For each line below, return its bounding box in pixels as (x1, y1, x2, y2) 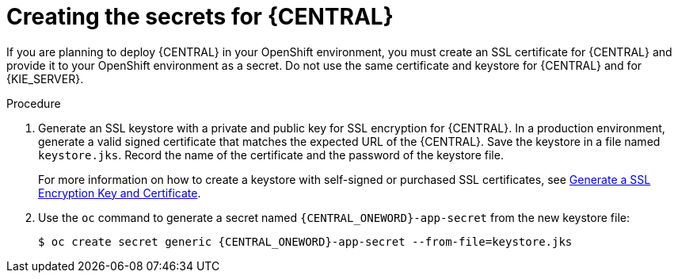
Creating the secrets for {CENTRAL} (6, 3, 394, 30)
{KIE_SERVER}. (6, 71, 84, 86)
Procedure (6, 96, 61, 110)
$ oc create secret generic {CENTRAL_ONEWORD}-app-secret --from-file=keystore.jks (38, 235, 573, 248)
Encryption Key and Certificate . (38, 185, 201, 200)
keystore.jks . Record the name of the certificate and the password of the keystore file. (38, 147, 504, 162)
